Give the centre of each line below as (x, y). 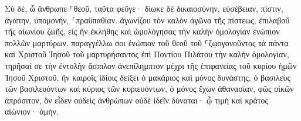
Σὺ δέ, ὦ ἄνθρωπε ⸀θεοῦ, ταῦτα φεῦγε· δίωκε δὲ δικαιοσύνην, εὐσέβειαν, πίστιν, (144, 8)
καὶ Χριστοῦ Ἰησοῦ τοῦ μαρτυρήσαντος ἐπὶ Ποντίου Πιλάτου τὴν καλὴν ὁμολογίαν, (147, 54)
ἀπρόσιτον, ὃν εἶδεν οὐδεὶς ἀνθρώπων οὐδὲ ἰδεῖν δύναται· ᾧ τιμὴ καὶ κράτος (137, 100)
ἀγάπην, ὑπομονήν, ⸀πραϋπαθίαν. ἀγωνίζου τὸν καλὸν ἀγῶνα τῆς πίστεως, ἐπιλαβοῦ (147, 20)
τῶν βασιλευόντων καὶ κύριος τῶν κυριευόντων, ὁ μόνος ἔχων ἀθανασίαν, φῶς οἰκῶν (149, 89)
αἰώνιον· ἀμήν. (32, 111)
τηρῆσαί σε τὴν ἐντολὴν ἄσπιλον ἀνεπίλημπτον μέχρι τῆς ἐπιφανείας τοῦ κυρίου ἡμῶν (151, 65)
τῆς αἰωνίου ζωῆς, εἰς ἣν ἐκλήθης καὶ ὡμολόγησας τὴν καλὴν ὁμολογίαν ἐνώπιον (142, 31)
